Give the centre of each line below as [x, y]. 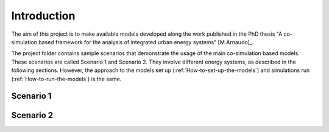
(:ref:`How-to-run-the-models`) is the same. [66, 79]
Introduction [43, 16]
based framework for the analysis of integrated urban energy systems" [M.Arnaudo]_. [146, 42]
